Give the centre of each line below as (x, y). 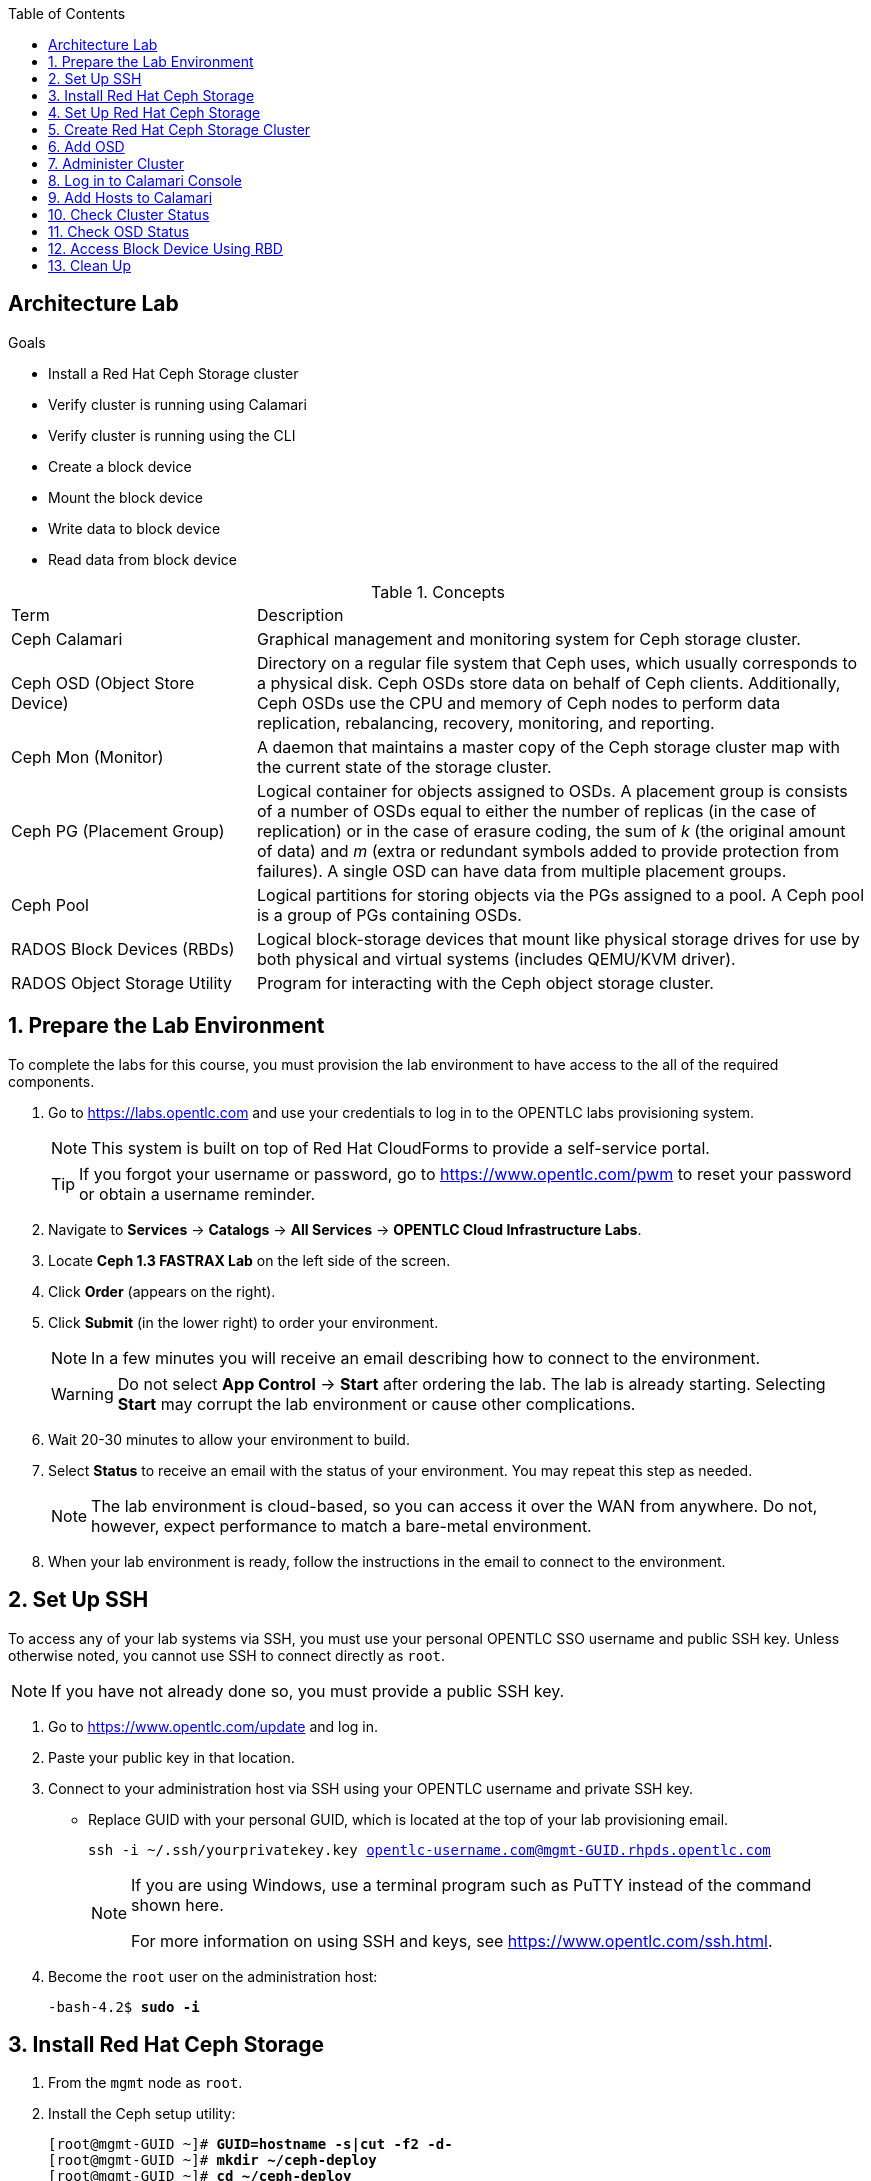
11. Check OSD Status (119, 231)
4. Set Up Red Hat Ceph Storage (154, 112)
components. (51, 1081)
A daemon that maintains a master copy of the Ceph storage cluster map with (548, 746)
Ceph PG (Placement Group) (118, 830)
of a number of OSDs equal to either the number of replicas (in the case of (536, 810)
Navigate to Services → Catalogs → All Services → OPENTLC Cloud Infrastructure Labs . (345, 1229)
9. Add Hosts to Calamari (130, 197)
